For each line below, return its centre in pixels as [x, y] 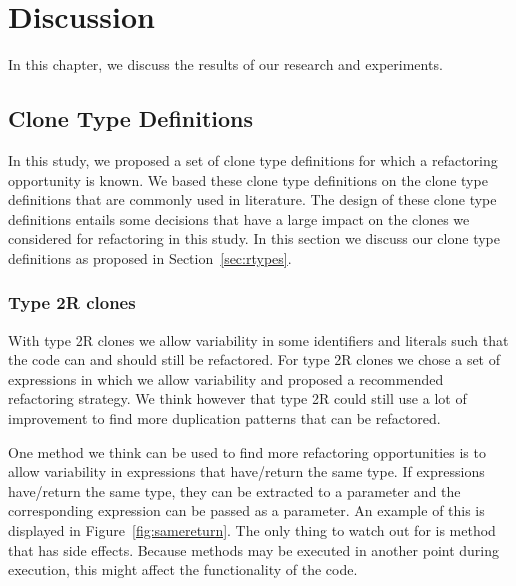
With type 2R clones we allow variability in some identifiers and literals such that [258, 339]
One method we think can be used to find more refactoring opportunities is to [247, 451]
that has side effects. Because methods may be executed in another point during [254, 549]
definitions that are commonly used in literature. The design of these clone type [252, 199]
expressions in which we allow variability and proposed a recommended [226, 378]
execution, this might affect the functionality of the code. [183, 569]
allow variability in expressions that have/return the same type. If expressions [246, 471]
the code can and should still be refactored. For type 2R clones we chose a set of [254, 359]
